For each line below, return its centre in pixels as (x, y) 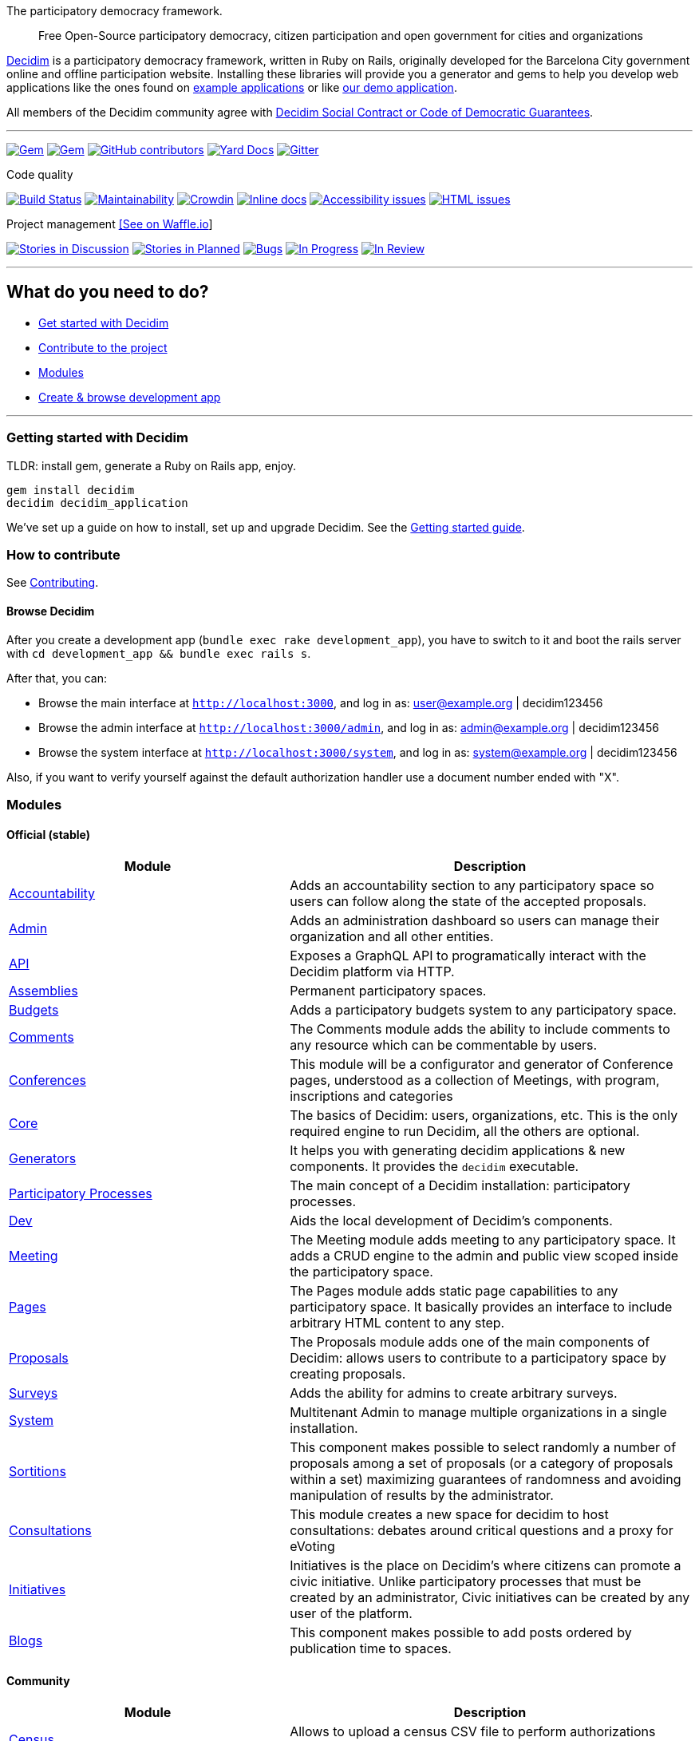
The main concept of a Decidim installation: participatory (460, 1186)
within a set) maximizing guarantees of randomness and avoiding (486, 1480)
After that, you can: (57, 678)
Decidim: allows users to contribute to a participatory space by (478, 1358)
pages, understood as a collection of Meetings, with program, (475, 1080)
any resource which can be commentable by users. (444, 1045)
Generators (43, 1159)
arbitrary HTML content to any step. (397, 1323)
